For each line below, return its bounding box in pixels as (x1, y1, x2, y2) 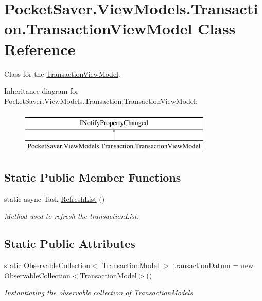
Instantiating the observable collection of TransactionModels (4, 287, 193, 298)
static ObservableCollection (4, 260, 91, 271)
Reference (4, 38, 76, 59)
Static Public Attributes (4, 236, 135, 252)
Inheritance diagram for (4, 85, 79, 96)
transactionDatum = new (173, 260, 254, 271)
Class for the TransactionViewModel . (4, 68, 120, 79)
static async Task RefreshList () (4, 193, 105, 204)
